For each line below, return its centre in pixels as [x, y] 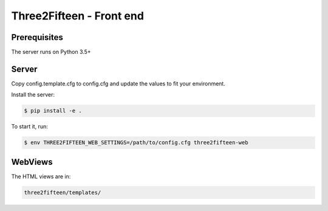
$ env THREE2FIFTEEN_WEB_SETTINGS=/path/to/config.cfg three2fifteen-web [136, 143]
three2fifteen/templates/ [63, 192]
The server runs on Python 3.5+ [51, 52]
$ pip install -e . [53, 111]
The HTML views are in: [41, 176]
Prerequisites [37, 37]
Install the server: [33, 95]
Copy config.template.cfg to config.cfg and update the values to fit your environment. [118, 83]
